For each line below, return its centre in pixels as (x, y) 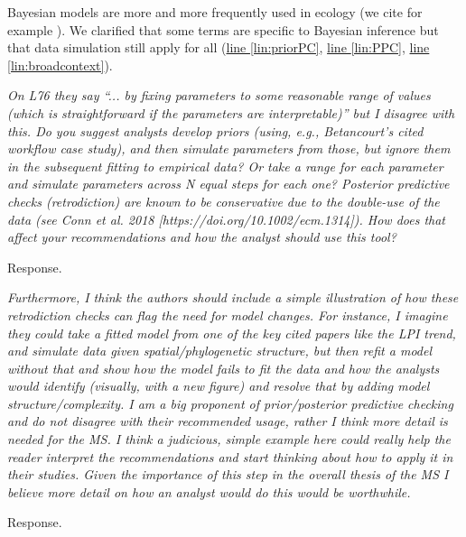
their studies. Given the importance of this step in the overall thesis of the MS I (228, 474)
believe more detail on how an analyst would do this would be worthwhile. (209, 491)
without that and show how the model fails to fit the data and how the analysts (224, 368)
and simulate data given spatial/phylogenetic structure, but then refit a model (220, 351)
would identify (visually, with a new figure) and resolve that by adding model (219, 386)
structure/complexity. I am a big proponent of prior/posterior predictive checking (230, 403)
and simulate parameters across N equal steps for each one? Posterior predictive (228, 184)
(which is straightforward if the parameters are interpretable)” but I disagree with (231, 112)
